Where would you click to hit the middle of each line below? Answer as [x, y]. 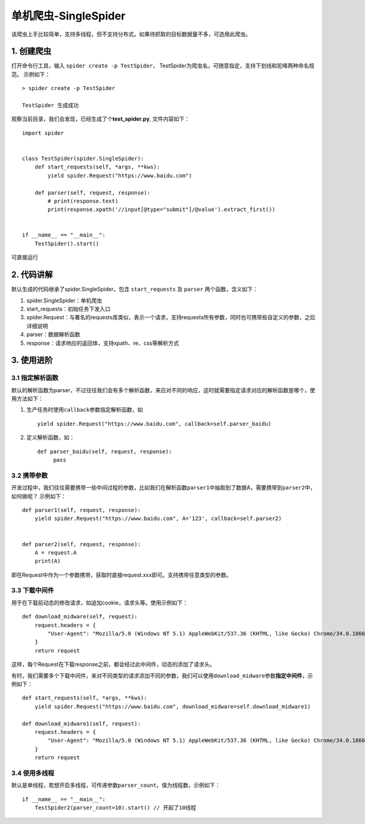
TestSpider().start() [67, 244]
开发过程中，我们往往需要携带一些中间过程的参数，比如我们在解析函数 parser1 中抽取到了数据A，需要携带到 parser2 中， [163, 488]
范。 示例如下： [31, 74]
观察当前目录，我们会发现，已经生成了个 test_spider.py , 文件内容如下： [101, 119]
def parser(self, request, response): [92, 192]
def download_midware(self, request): [80, 617]
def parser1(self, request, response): [82, 510]
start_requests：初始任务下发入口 [68, 309]
